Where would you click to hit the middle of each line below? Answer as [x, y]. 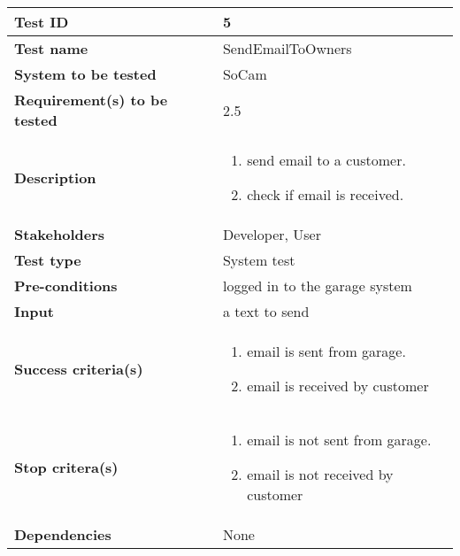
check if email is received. [326, 194]
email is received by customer [338, 386]
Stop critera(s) [66, 467]
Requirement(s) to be [91, 100]
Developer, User [272, 234]
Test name [51, 48]
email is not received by [320, 474]
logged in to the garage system [317, 286]
